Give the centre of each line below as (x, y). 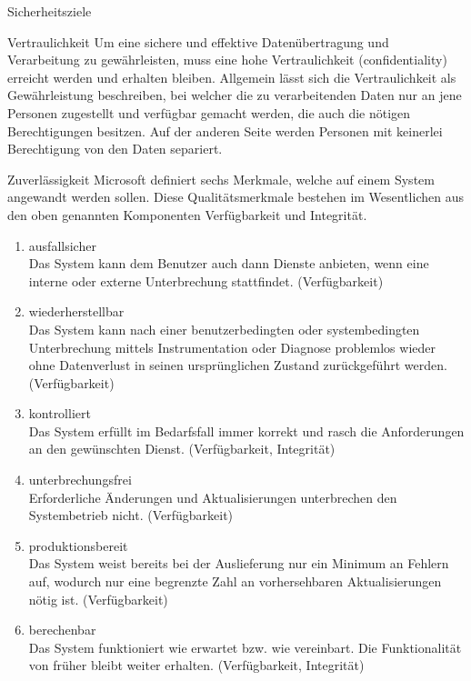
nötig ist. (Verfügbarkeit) (98, 599)
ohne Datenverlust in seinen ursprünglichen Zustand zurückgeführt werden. (238, 365)
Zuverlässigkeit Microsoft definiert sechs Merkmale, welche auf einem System (221, 179)
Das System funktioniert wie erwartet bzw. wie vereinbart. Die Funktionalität (245, 647)
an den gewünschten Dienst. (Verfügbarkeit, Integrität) (182, 449)
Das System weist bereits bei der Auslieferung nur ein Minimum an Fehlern (239, 563)
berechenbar (62, 630)
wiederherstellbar (76, 311)
